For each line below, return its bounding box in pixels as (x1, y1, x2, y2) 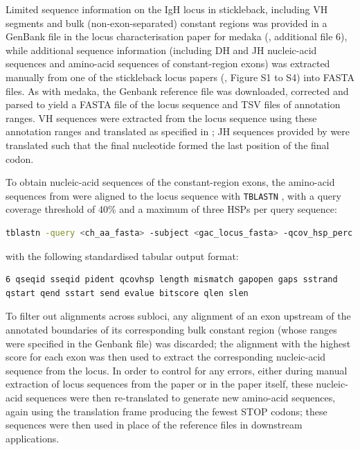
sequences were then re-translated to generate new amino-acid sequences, (26, 390, 336, 404)
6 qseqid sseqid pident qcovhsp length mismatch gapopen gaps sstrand (6, 275, 338, 285)
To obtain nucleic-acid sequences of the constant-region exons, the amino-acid (6, 175, 335, 189)
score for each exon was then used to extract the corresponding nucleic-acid (6, 349, 326, 364)
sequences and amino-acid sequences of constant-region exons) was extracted (6, 56, 330, 71)
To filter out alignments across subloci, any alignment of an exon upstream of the (6, 309, 351, 323)
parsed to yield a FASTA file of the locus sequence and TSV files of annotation (6, 97, 341, 112)
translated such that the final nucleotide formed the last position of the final (6, 137, 330, 152)
